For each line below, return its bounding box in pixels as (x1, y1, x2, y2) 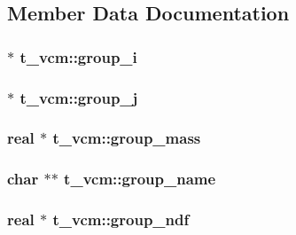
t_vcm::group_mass (52, 127, 201, 149)
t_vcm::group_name (64, 168, 216, 190)
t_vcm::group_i (19, 45, 137, 67)
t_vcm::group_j (19, 86, 138, 108)
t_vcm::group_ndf (52, 208, 190, 231)
